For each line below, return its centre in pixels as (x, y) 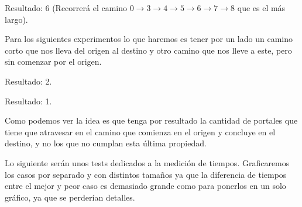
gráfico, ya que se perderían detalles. (70, 197)
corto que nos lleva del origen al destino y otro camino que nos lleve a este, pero (148, 50)
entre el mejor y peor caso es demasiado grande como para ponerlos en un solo (145, 186)
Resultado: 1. (28, 101)
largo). (16, 19)
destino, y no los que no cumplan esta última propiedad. (106, 143)
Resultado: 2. (28, 81)
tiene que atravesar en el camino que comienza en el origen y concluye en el (140, 131)
